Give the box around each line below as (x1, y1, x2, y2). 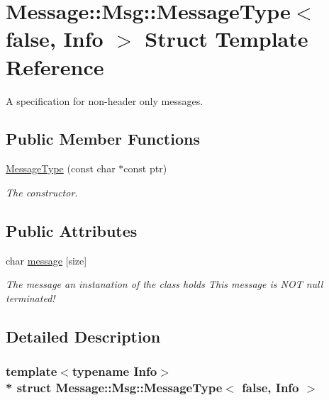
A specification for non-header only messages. (6, 93, 203, 108)
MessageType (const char (6, 161, 116, 176)
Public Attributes (6, 219, 138, 241)
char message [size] (6, 252, 87, 267)
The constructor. (6, 184, 78, 199)
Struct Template (145, 24, 308, 53)
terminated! (6, 290, 55, 305)
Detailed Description (6, 325, 161, 347)
